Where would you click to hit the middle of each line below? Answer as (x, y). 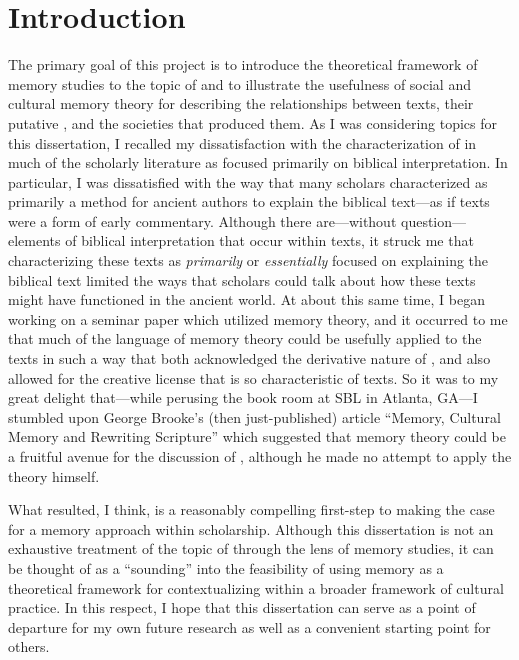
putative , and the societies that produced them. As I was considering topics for (253, 122)
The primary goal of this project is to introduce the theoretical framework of (243, 64)
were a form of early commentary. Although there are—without (202, 220)
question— (434, 220)
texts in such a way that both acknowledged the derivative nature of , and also (249, 358)
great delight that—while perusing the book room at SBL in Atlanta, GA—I (243, 397)
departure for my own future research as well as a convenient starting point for (249, 626)
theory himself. (54, 475)
